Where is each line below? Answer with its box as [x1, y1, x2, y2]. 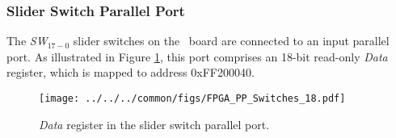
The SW [6, 32, 48, 49]
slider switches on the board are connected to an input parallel [73, 32, 390, 49]
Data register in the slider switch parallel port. [39, 115, 270, 132]
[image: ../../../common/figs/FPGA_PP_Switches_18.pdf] [39, 93, 346, 104]
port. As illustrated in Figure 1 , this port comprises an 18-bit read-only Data [6, 48, 388, 65]
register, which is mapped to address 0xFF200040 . [6, 64, 255, 81]
